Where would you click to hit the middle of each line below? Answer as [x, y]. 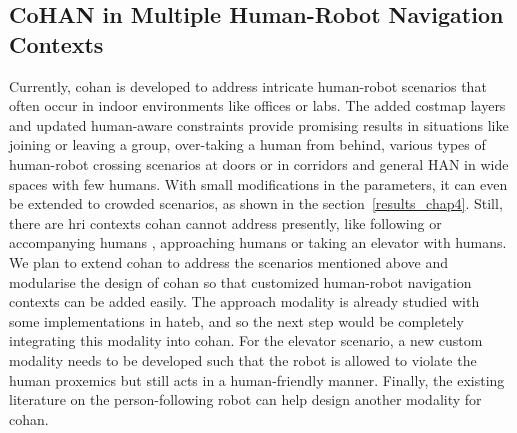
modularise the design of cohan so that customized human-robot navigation [240, 281]
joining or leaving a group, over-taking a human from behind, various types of [247, 144]
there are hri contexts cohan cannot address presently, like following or [225, 222]
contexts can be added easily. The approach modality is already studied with [244, 301]
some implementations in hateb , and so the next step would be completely [236, 320]
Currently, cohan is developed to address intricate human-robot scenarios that [248, 85]
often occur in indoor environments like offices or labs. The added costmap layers [257, 105]
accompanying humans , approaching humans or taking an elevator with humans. [258, 242]
